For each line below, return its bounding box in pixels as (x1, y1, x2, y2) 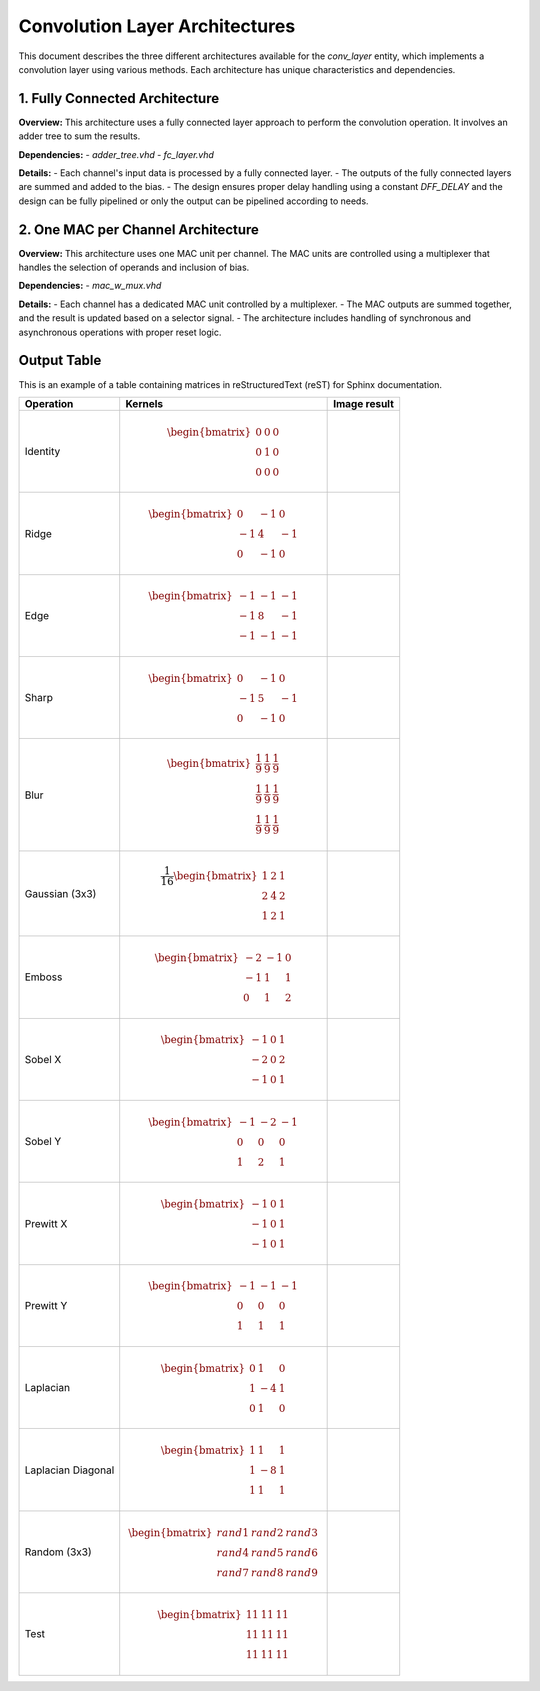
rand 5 (250, 1546, 284, 1559)
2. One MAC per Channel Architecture (18, 221, 260, 238)
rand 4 (216, 1546, 250, 1559)
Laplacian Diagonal (24, 1463, 115, 1477)
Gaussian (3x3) (24, 886, 97, 900)
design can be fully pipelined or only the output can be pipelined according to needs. (18, 195, 369, 207)
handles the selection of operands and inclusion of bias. (18, 261, 250, 274)
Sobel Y (24, 1135, 62, 1149)
